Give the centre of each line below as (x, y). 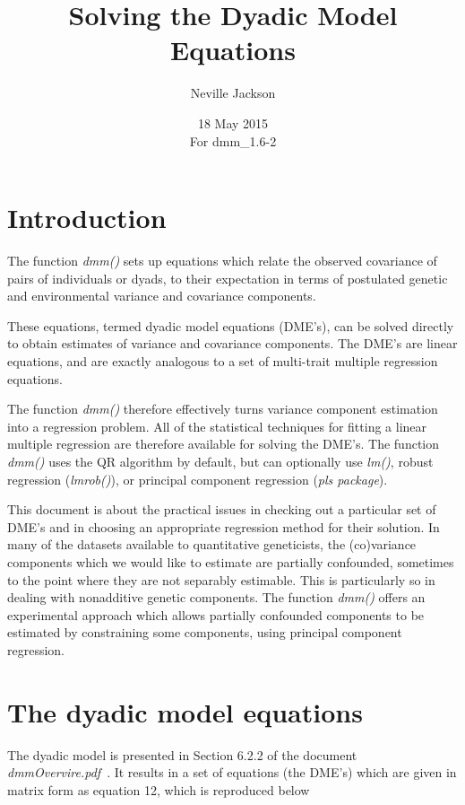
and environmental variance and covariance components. (162, 296)
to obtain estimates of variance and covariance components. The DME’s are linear (232, 343)
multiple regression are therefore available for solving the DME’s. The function (224, 444)
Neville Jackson (233, 93)
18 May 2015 (233, 122)
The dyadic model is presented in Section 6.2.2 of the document (182, 754)
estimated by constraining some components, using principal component (205, 632)
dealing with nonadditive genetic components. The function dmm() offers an (216, 597)
